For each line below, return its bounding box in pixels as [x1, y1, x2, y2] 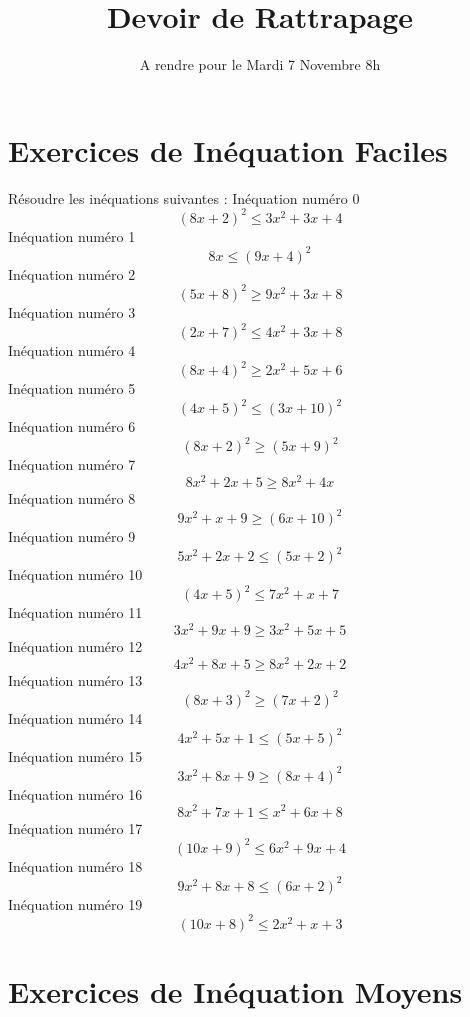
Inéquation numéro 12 [8, 635, 143, 656]
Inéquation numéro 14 [8, 707, 143, 728]
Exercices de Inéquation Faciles [8, 129, 448, 170]
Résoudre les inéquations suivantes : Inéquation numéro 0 [8, 187, 360, 208]
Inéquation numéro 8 [8, 487, 136, 508]
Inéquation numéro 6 [8, 416, 136, 437]
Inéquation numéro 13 [8, 669, 143, 690]
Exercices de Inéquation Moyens [8, 971, 463, 1012]
